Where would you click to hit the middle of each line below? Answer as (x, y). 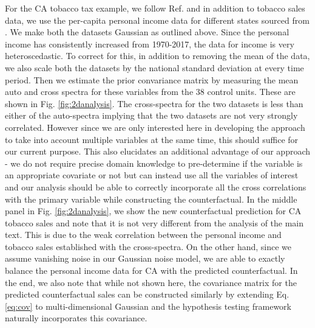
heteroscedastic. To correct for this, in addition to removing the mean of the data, (157, 56)
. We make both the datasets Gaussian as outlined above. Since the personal (147, 32)
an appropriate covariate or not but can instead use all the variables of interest (152, 175)
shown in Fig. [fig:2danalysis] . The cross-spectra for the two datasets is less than (154, 103)
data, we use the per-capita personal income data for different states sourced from (157, 20)
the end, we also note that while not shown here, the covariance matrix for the (151, 282)
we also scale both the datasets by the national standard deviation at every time (154, 67)
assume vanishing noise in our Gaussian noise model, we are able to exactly (145, 258)
